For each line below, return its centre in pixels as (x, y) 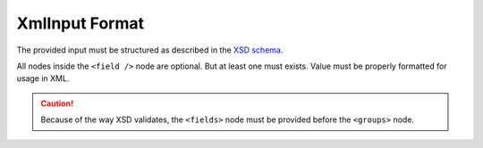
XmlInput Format (80, 23)
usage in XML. (43, 78)
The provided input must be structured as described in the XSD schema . (150, 50)
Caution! (57, 103)
